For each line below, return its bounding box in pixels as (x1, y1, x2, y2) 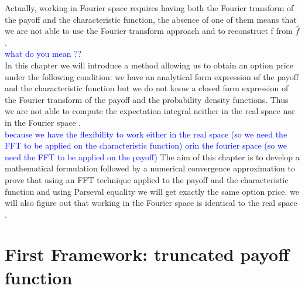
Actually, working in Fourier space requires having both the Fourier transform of (5, 2, 294, 13)
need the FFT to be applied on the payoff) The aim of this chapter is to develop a (5, 150, 300, 163)
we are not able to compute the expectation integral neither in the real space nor (5, 105, 295, 117)
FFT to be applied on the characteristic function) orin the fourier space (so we (5, 139, 287, 152)
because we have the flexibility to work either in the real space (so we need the (5, 128, 287, 140)
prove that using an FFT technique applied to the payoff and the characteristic (5, 173, 289, 185)
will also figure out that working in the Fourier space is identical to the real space (5, 197, 297, 209)
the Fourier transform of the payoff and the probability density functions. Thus (5, 93, 289, 105)
